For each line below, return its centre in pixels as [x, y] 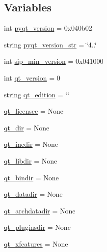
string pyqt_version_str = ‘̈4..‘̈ [50, 44]
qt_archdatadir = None [40, 210]
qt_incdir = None [31, 144]
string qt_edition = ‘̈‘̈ [37, 94]
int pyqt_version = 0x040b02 [48, 28]
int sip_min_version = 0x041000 [54, 61]
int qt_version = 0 [32, 77]
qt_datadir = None [33, 194]
